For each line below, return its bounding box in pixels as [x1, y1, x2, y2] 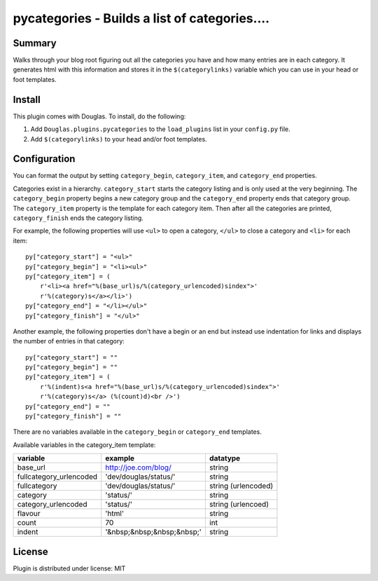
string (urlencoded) [209, 481, 274, 491]
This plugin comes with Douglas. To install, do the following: [13, 112, 186, 121]
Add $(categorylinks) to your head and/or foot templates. [30, 135, 207, 143]
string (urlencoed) [209, 500, 269, 510]
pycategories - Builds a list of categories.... [13, 11, 269, 26]
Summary [13, 37, 57, 49]
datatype [209, 453, 241, 463]
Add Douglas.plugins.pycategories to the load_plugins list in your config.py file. [30, 125, 290, 133]
